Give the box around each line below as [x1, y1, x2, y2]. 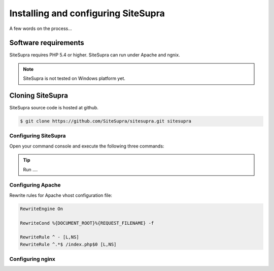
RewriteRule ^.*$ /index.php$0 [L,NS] [20, 242, 117, 247]
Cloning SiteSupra [9, 92, 68, 100]
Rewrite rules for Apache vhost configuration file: [9, 192, 113, 198]
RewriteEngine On [20, 206, 63, 212]
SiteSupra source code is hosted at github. [9, 105, 99, 111]
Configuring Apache [9, 182, 61, 189]
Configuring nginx [9, 256, 56, 263]
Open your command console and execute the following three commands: [9, 143, 164, 149]
